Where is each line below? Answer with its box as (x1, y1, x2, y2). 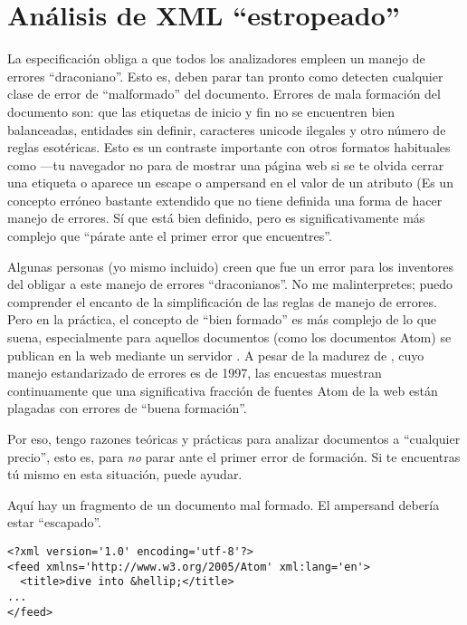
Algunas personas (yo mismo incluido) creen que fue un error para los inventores (7, 256, 454, 275)
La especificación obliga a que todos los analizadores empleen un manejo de (7, 49, 425, 68)
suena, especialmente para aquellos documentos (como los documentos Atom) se (7, 328, 452, 347)
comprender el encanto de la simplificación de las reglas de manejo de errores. (7, 292, 437, 311)
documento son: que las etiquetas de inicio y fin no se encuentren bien (7, 101, 396, 120)
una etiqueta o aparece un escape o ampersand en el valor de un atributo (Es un (7, 173, 453, 192)
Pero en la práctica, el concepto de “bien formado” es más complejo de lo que (7, 310, 437, 329)
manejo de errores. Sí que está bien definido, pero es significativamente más (7, 208, 425, 227)
